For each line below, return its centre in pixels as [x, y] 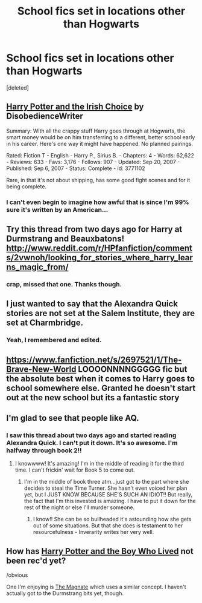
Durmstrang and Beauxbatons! [65, 239]
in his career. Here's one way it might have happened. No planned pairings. [100, 143]
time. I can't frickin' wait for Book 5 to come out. [75, 470]
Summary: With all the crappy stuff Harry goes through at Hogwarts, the [96, 131]
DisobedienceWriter [45, 116]
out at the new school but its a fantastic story [93, 397]
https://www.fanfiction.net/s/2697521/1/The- [94, 359]
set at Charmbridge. [45, 323]
